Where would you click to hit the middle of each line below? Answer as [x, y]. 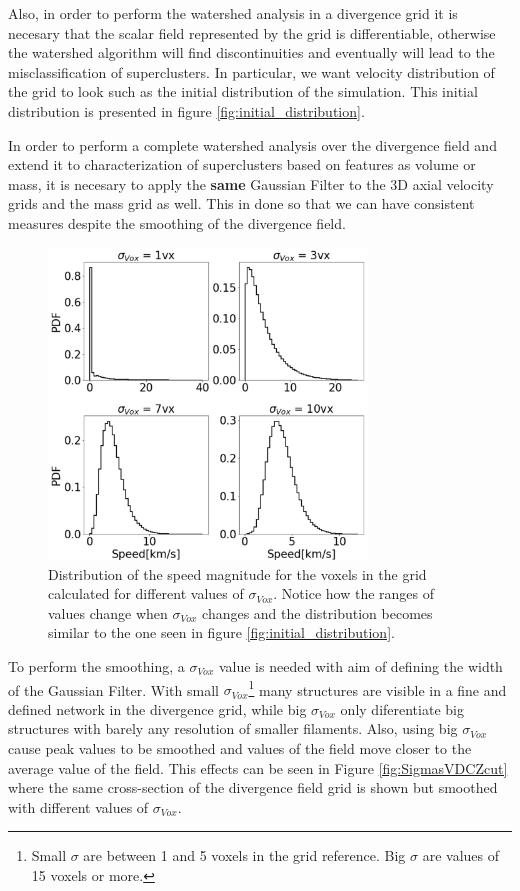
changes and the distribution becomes [317, 612]
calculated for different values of [146, 593]
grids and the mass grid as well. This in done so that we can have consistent [241, 203]
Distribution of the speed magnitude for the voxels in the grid [237, 573]
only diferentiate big [402, 708]
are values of [461, 855]
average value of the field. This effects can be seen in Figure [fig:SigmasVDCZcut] [258, 767]
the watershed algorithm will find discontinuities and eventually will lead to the [251, 52]
